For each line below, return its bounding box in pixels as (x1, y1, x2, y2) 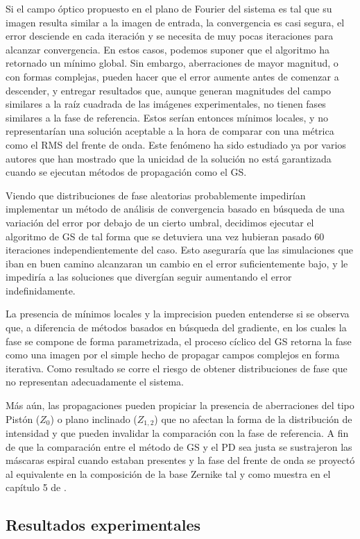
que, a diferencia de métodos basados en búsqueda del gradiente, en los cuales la (6, 320, 347, 335)
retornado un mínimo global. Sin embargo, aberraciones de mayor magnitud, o (6, 56, 338, 70)
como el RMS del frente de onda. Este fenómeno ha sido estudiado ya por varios (6, 137, 346, 151)
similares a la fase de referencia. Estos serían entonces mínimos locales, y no (6, 110, 328, 124)
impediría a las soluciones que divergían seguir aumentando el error (6, 269, 292, 284)
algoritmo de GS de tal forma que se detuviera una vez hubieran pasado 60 (6, 229, 325, 243)
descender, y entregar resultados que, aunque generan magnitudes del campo (6, 83, 332, 97)
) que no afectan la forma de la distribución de (154, 411, 352, 426)
